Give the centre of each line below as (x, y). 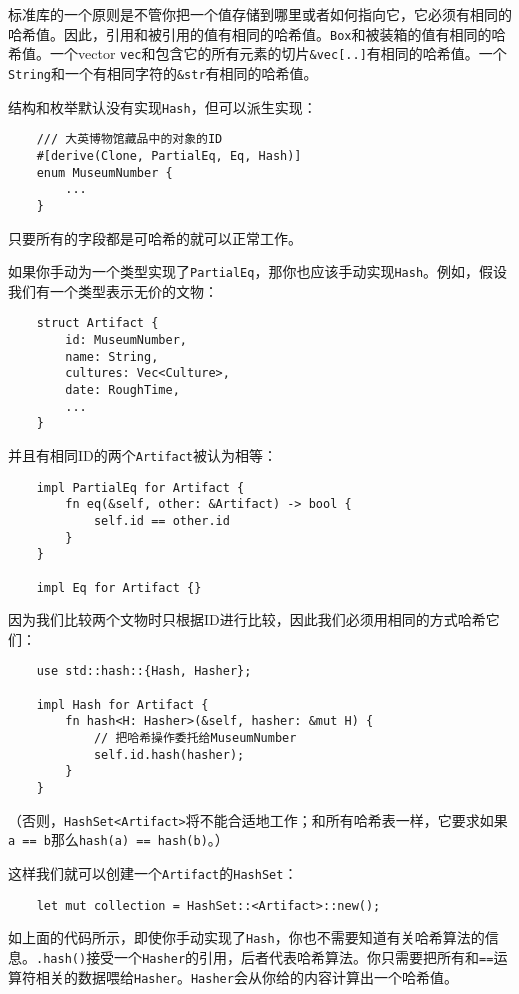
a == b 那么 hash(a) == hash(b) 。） (118, 839)
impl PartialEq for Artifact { (140, 487)
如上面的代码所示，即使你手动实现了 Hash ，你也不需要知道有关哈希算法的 (246, 937)
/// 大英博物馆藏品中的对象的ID (129, 139)
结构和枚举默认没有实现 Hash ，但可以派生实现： (162, 106)
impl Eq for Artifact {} (119, 587)
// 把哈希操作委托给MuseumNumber (195, 738)
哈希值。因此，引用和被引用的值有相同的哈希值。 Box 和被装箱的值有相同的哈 (257, 33)
